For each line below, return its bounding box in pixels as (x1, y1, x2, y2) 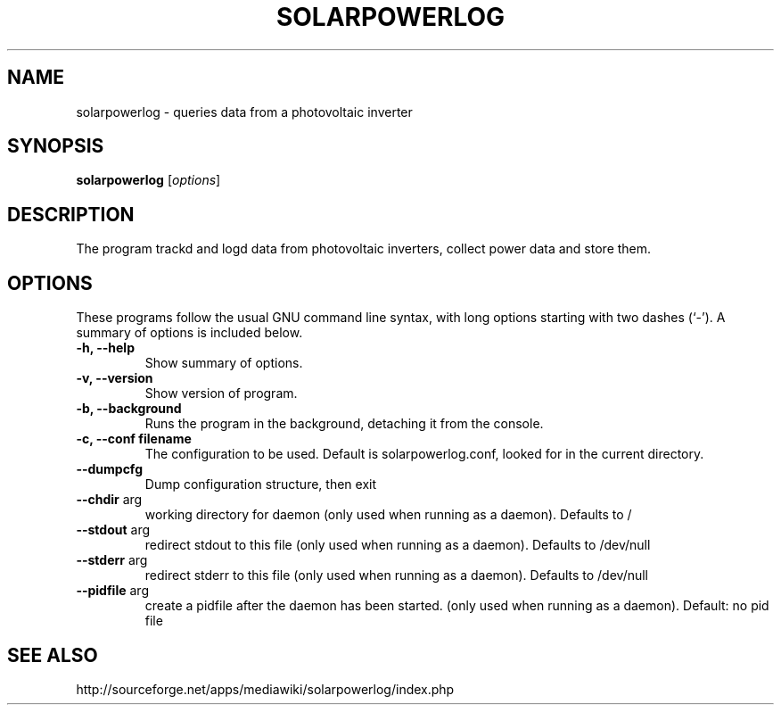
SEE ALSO (7, 643, 98, 666)
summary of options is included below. (76, 325, 303, 341)
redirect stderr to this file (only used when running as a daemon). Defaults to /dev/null (144, 567, 649, 584)
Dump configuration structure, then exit (144, 476, 376, 493)
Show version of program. (144, 385, 298, 402)
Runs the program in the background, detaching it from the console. (144, 416, 544, 432)
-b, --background (76, 401, 182, 417)
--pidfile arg (76, 583, 149, 599)
